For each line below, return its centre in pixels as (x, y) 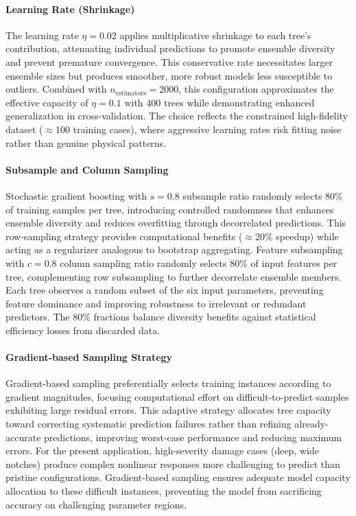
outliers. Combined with (56, 89)
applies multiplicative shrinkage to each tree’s (215, 35)
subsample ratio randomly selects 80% (263, 195)
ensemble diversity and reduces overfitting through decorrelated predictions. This (176, 223)
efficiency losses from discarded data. (83, 330)
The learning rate (42, 35)
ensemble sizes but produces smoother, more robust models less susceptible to (169, 75)
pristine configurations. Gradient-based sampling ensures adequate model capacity (178, 477)
